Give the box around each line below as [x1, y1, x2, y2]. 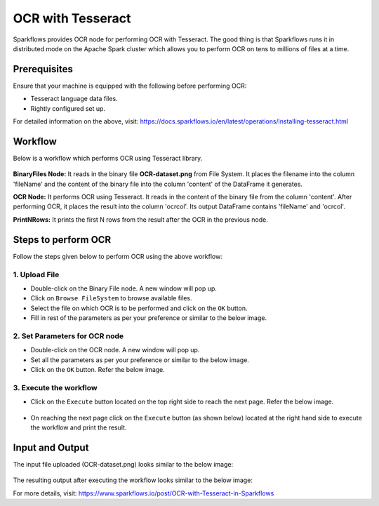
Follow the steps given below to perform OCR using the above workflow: [13, 252, 222, 260]
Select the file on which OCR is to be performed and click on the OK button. [30, 304, 248, 312]
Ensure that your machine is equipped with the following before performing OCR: [13, 81, 247, 90]
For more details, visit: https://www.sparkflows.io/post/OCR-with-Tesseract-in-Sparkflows [13, 488, 274, 498]
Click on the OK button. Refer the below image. [30, 366, 165, 374]
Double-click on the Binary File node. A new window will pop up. [30, 284, 218, 293]
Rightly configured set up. [30, 104, 105, 112]
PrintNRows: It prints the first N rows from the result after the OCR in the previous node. [13, 215, 268, 224]
